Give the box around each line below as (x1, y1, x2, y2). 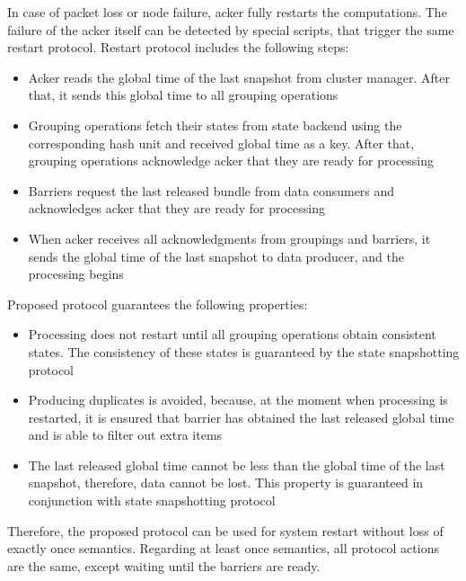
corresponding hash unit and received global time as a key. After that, (28, 133, 415, 152)
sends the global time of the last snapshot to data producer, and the (28, 246, 404, 265)
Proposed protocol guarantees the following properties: (7, 294, 308, 313)
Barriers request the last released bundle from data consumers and (28, 181, 395, 200)
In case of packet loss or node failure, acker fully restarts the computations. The (7, 3, 447, 21)
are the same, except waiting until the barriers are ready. (7, 556, 321, 575)
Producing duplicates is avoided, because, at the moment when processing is (28, 390, 448, 409)
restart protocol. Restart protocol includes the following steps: (7, 38, 349, 57)
